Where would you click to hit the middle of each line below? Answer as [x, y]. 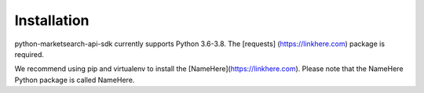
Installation [52, 20]
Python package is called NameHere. [75, 80]
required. [29, 54]
